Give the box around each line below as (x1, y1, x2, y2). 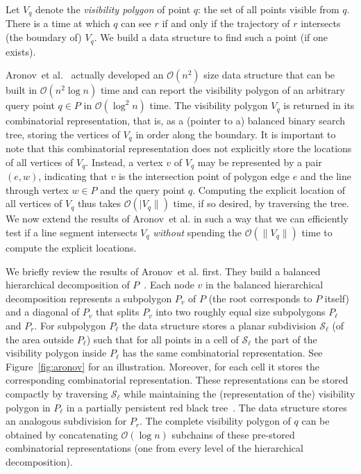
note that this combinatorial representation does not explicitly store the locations (6, 141, 352, 156)
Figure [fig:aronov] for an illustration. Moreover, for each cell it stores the (6, 359, 319, 373)
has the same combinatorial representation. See (122, 345, 323, 360)
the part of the (254, 332, 317, 346)
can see (121, 16, 151, 31)
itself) (324, 291, 349, 305)
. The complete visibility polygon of (140, 414, 291, 428)
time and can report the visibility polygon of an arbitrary (100, 83, 345, 97)
